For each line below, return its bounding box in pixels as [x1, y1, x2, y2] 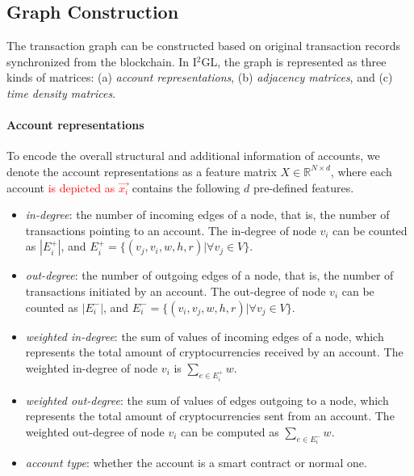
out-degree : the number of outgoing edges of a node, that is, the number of [25, 267, 394, 284]
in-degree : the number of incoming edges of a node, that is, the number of [25, 206, 390, 223]
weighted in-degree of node [25, 359, 158, 376]
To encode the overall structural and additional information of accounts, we [6, 147, 380, 164]
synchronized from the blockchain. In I [6, 53, 197, 70]
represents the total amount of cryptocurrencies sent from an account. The [25, 407, 395, 424]
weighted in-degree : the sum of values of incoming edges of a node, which [25, 327, 384, 344]
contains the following [132, 179, 240, 196]
